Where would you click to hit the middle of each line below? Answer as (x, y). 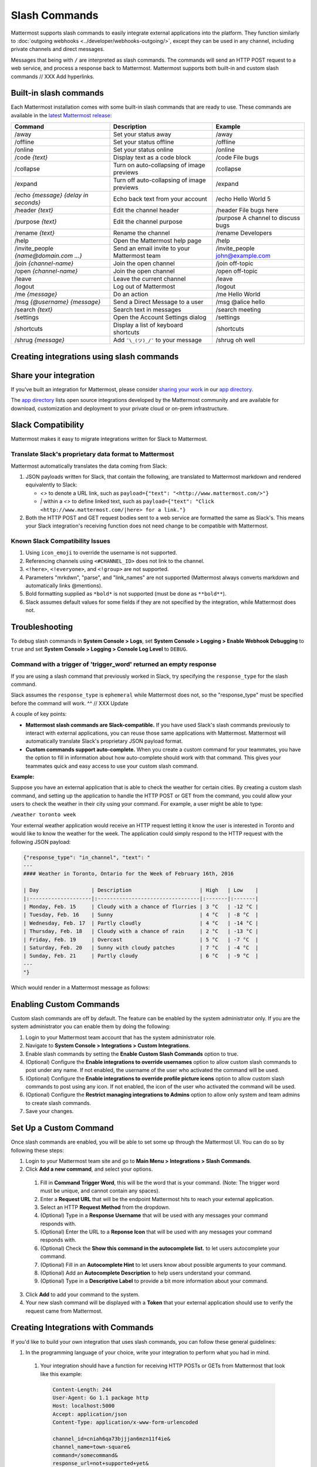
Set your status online (143, 150)
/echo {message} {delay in (51, 195)
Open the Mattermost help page (157, 241)
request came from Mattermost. (64, 1311)
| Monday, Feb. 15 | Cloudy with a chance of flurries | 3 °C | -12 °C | (141, 906)
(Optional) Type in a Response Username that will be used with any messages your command (154, 1215)
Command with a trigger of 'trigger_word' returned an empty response (114, 664)
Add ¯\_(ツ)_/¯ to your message (157, 340)
